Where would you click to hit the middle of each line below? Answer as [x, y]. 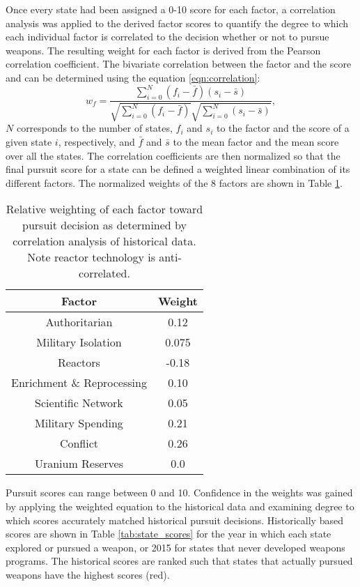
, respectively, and [96, 142]
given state [29, 142]
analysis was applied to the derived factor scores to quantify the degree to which [177, 23]
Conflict [79, 443]
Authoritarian [79, 322]
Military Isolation [79, 342]
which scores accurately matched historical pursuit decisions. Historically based [174, 520]
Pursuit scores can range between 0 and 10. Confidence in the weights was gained [179, 493]
